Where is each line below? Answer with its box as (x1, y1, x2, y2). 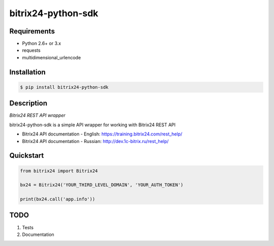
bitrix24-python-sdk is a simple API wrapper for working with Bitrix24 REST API (9, 122, 176, 128)
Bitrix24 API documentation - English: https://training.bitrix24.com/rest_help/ (22, 131, 183, 137)
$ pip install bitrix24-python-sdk (20, 84, 109, 90)
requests (22, 47, 41, 53)
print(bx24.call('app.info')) (20, 196, 95, 202)
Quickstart (9, 151, 44, 160)
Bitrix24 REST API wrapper (9, 112, 66, 119)
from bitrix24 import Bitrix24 (20, 168, 98, 173)
